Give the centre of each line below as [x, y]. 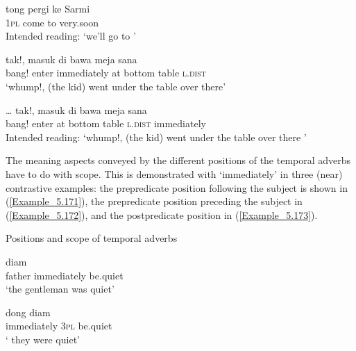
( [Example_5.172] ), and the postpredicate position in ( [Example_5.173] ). [162, 214]
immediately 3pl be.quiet [59, 326]
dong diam [28, 312]
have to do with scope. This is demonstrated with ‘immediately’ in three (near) [174, 173]
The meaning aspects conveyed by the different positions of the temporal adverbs [178, 160]
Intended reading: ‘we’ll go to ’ [71, 36]
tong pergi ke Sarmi [48, 8]
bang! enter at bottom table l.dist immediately [106, 123]
